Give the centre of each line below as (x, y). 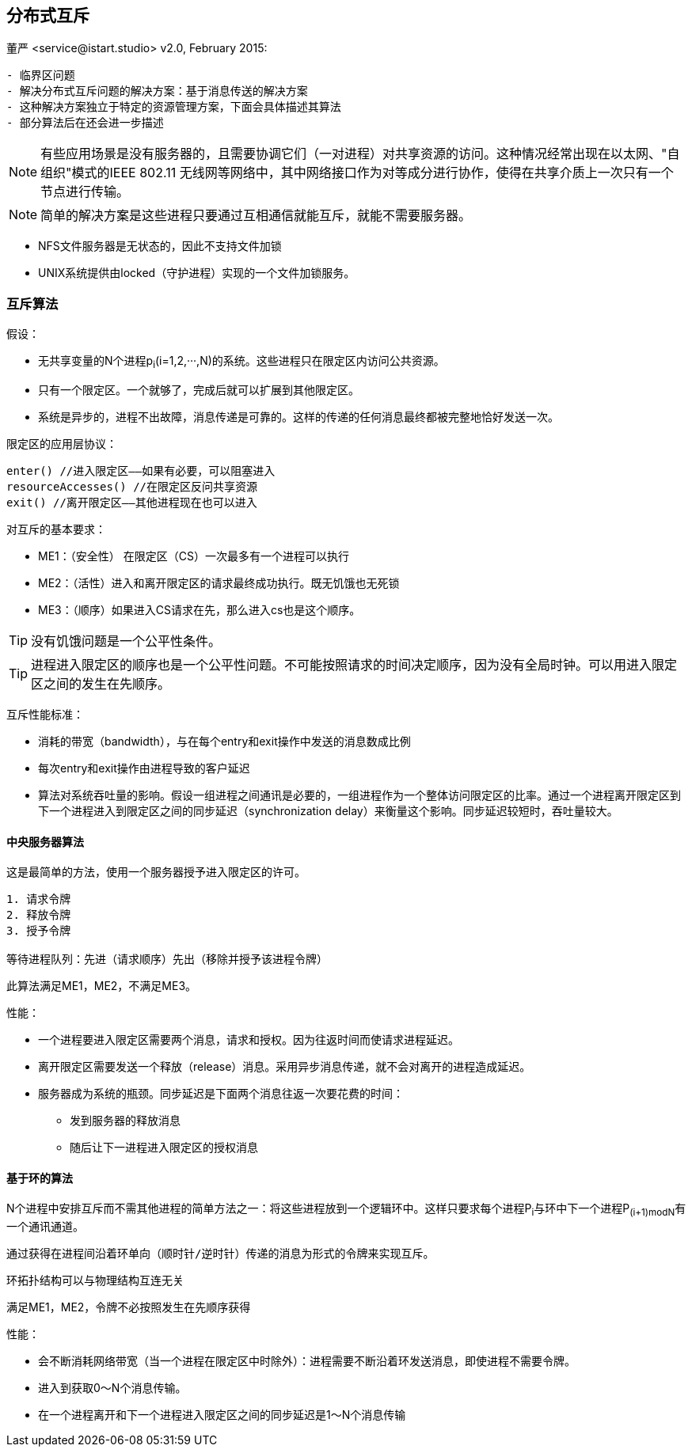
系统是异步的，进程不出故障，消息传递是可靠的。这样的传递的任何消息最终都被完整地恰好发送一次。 (298, 416)
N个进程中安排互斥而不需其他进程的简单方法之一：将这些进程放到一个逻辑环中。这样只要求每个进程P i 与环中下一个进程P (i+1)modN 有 (346, 1210)
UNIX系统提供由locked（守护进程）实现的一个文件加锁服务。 (197, 273)
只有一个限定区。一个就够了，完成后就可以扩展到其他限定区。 (199, 389)
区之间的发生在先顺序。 (101, 683)
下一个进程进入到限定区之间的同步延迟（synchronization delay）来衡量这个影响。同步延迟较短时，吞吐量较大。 (328, 810)
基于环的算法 (40, 1178)
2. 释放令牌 (39, 915)
